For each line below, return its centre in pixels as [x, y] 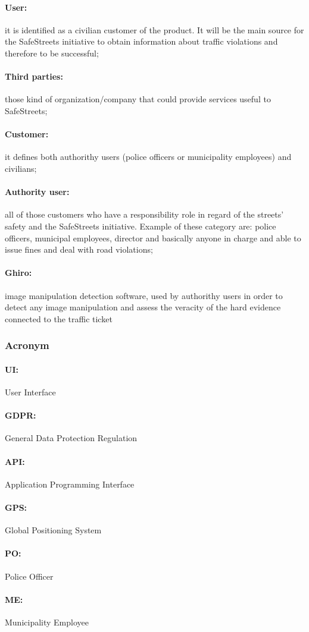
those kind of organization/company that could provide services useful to [138, 99]
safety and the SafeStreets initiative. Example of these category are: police [141, 226]
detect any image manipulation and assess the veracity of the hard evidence [143, 307]
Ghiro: [18, 273]
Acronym [27, 345]
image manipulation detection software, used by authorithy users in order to [144, 295]
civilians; [21, 168]
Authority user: [37, 192]
